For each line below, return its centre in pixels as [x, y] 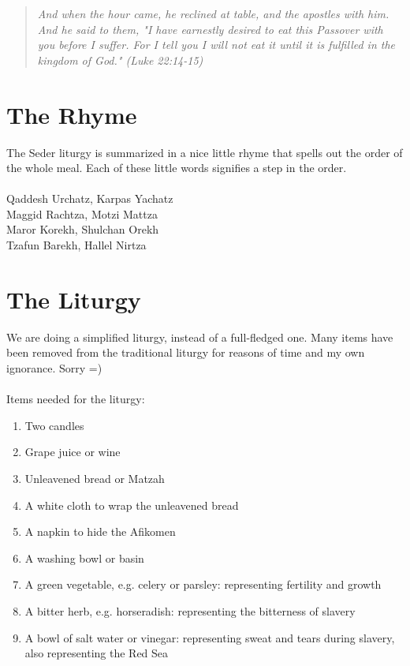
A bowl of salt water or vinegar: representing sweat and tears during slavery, [210, 637]
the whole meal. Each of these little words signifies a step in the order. [177, 168]
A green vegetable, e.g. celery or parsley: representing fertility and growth [203, 584]
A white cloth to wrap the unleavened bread [132, 505]
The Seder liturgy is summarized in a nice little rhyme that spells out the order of [205, 152]
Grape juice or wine [73, 452]
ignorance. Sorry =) [54, 367]
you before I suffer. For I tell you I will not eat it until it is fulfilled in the [216, 45]
